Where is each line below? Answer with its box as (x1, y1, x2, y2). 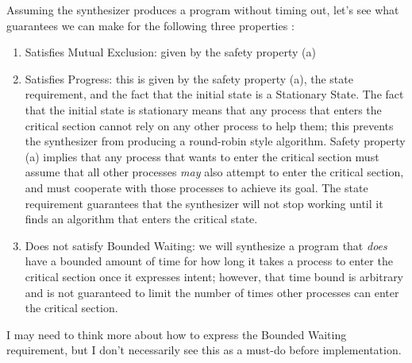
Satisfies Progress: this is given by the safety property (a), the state (25, 70, 353, 87)
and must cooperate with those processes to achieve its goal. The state (25, 179, 368, 195)
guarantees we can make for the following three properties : (6, 17, 295, 33)
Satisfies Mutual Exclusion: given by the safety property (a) (25, 44, 316, 60)
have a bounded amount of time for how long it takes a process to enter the (25, 253, 393, 269)
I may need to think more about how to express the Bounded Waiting (6, 326, 347, 342)
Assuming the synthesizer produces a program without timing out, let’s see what (6, 2, 399, 17)
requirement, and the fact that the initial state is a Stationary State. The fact (25, 86, 404, 102)
